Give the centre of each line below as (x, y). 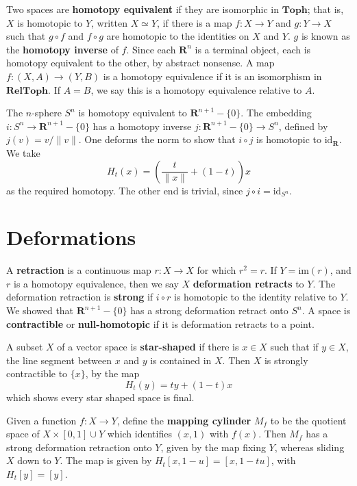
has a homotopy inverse (142, 126)
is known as (325, 36)
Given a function (41, 420)
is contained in (181, 360)
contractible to (37, 373)
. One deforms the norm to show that (157, 139)
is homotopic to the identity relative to (256, 297)
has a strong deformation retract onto (209, 310)
